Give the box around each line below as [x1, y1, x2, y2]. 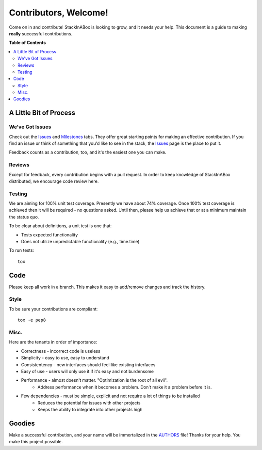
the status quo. [9, 214, 39, 220]
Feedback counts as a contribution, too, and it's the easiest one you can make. [9, 149, 167, 155]
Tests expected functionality [21, 232, 78, 237]
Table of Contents [9, 40, 46, 46]
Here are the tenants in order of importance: [9, 339, 98, 345]
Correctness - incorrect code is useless [21, 348, 100, 354]
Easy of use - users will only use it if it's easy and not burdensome [21, 368, 154, 374]
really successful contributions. [9, 31, 73, 36]
